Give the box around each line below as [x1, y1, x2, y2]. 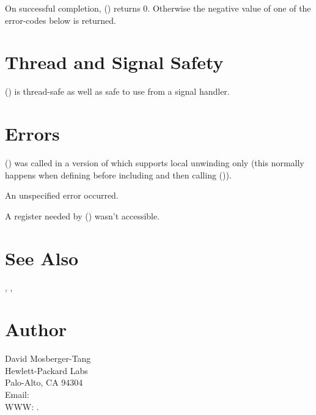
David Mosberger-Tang [5, 352, 91, 365]
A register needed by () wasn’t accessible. [5, 209, 160, 222]
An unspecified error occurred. [5, 189, 119, 202]
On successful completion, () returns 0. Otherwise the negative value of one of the [5, 2, 311, 14]
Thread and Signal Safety [5, 50, 224, 75]
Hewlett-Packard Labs [5, 364, 88, 376]
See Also [5, 245, 79, 270]
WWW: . [5, 400, 39, 413]
